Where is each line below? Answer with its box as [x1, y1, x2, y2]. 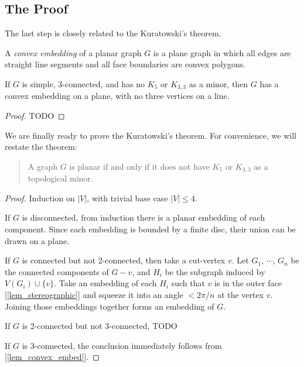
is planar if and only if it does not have [69, 160, 210, 172]
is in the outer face [214, 277, 282, 289]
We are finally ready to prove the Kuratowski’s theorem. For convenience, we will [5, 129, 296, 141]
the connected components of [5, 265, 109, 277]
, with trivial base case [87, 191, 168, 204]
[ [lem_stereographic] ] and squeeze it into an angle [5, 289, 183, 301]
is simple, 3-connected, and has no [22, 77, 145, 90]
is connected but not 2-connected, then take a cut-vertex [22, 254, 226, 266]
